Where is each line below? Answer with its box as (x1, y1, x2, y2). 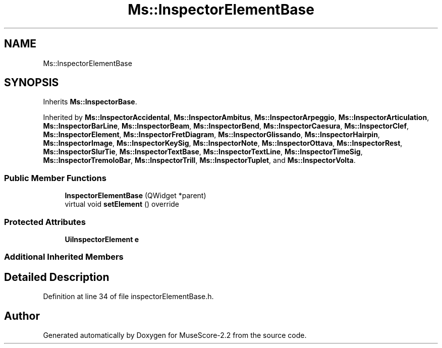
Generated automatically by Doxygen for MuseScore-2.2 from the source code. (43, 331, 307, 339)
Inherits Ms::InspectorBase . (43, 97, 137, 106)
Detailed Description (4, 270, 109, 283)
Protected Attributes (4, 216, 86, 227)
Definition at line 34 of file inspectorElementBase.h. (43, 292, 214, 301)
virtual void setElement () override (65, 200, 180, 209)
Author (4, 309, 40, 322)
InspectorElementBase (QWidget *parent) (65, 191, 206, 200)
